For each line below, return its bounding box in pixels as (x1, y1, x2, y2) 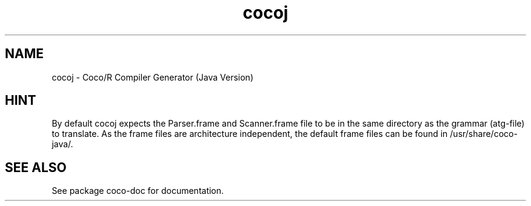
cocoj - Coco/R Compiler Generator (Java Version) (52, 71, 253, 82)
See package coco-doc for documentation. (52, 185, 224, 196)
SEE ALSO (5, 159, 67, 175)
